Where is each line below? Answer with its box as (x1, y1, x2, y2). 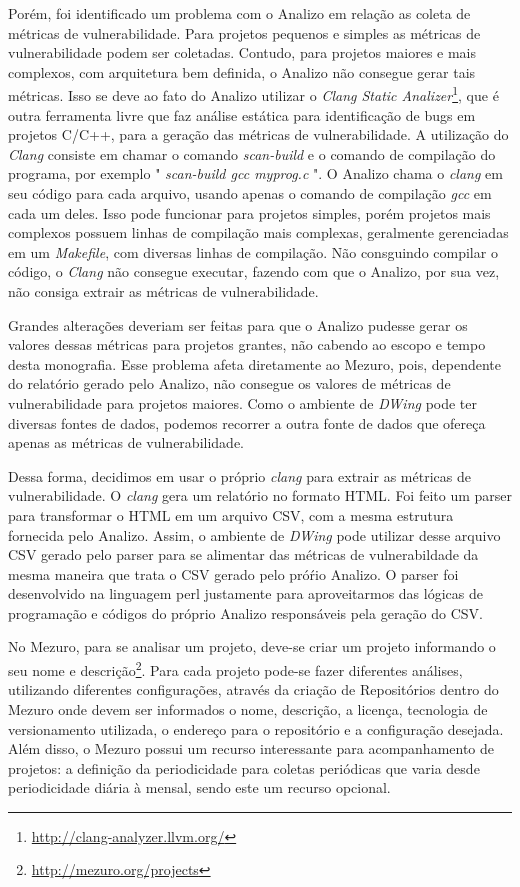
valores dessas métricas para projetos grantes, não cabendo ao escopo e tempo (8, 334, 486, 355)
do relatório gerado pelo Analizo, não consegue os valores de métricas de (8, 373, 451, 394)
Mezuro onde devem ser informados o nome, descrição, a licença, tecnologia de (8, 698, 488, 719)
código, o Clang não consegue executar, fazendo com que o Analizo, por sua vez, (8, 261, 500, 282)
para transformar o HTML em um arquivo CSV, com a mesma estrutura (8, 504, 454, 525)
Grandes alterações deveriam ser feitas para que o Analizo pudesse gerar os (8, 314, 468, 335)
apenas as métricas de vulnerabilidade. (8, 432, 244, 453)
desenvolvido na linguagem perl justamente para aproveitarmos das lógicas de (8, 583, 483, 604)
